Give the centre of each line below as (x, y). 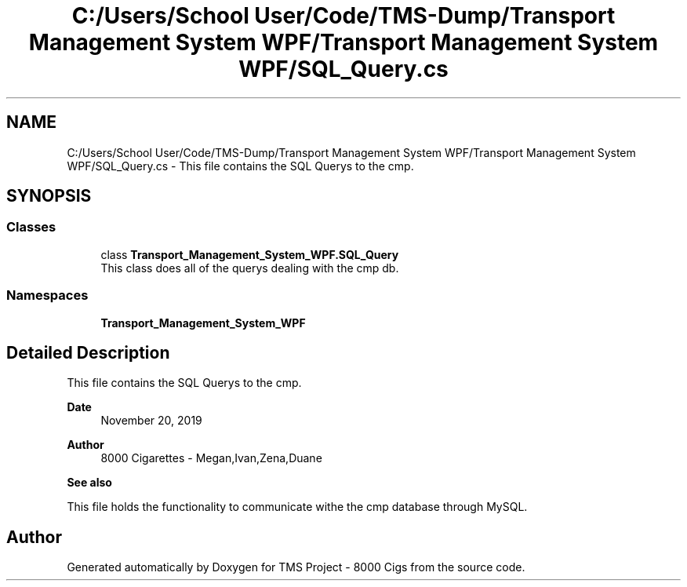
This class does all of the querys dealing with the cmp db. (250, 268)
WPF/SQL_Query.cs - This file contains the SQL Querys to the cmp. (240, 166)
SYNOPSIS (49, 196)
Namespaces (47, 295)
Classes (31, 227)
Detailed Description (88, 352)
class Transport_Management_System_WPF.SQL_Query (250, 254)
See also (89, 483)
